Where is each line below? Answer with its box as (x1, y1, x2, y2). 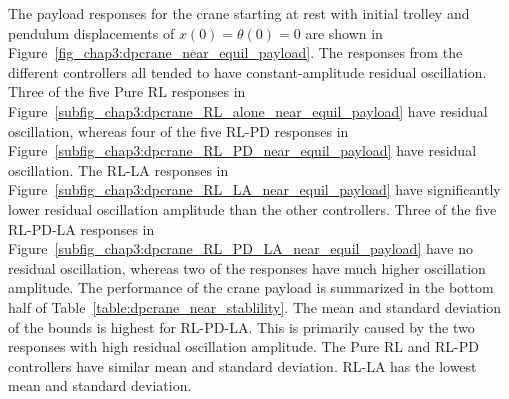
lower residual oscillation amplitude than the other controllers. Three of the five (8, 198, 497, 219)
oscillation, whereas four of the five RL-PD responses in (8, 120, 349, 141)
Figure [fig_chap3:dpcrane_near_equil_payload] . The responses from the (8, 42, 463, 63)
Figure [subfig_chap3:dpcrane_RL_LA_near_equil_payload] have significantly (8, 179, 501, 200)
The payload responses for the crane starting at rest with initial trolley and (8, 3, 470, 23)
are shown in (305, 22, 383, 43)
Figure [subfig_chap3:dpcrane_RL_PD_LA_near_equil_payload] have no (8, 238, 474, 259)
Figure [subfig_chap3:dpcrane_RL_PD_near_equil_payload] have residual (8, 140, 477, 161)
